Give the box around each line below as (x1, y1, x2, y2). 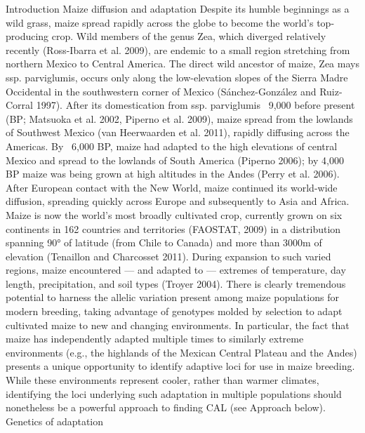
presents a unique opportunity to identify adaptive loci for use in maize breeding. (6, 359, 355, 373)
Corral (6, 98, 33, 112)
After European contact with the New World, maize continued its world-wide (6, 180, 338, 194)
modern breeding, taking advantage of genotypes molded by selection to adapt (6, 304, 343, 319)
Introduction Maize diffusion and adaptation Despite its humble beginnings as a (6, 1, 350, 15)
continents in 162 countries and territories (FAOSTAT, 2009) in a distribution (6, 221, 341, 236)
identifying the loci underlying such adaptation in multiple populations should (6, 386, 342, 401)
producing (6, 29, 49, 44)
